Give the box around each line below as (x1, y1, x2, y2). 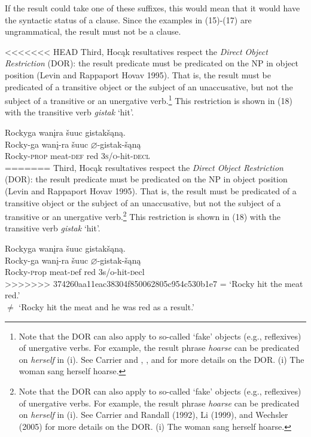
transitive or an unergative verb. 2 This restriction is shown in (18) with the (5, 209, 281, 222)
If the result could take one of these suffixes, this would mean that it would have (5, 2, 300, 14)
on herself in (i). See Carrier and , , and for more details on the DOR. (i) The (19, 353, 304, 365)
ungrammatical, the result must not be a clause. (5, 25, 181, 38)
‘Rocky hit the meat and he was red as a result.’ (19, 300, 195, 313)
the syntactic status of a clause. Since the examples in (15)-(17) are (5, 13, 252, 26)
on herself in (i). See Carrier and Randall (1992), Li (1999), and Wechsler (19, 408, 288, 421)
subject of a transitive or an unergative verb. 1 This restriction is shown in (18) (5, 93, 292, 106)
